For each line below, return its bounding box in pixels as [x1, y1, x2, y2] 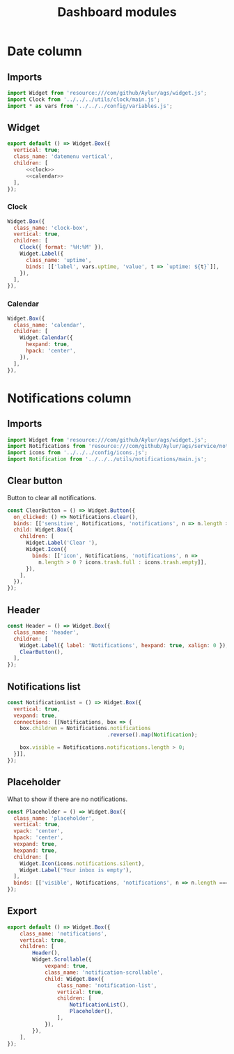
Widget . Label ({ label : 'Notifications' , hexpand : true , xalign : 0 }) [19, 642, 226, 649]
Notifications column [7, 390, 132, 406]
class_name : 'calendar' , [13, 321, 86, 328]
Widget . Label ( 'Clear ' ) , [25, 539, 98, 547]
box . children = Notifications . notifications [19, 725, 151, 732]
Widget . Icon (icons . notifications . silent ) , [19, 860, 145, 867]
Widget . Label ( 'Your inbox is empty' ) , [19, 867, 132, 874]
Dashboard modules [57, 4, 177, 20]
